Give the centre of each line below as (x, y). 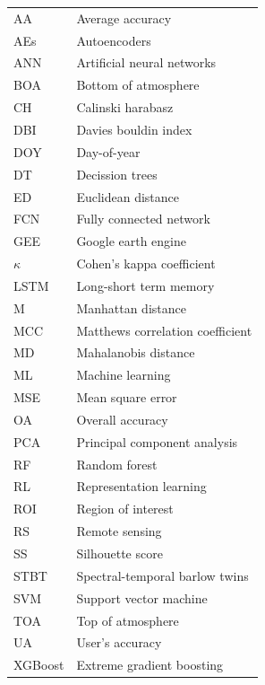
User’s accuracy (119, 642)
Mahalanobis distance (136, 352)
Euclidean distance (128, 196)
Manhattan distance (131, 307)
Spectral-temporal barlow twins (162, 575)
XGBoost (39, 665)
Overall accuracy (122, 419)
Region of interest (125, 509)
